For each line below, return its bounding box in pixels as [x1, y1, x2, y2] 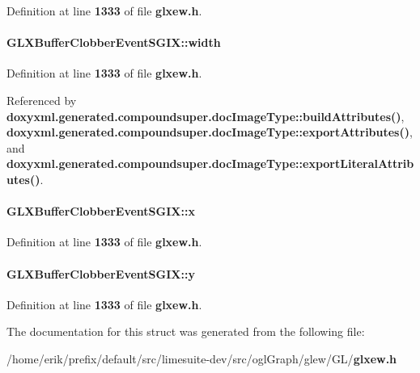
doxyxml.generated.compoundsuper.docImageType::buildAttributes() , [6, 107, 405, 124]
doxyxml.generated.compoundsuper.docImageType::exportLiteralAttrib [6, 155, 414, 172]
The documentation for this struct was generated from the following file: [6, 323, 365, 340]
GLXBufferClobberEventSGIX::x [6, 203, 195, 220]
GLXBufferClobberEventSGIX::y [6, 265, 195, 282]
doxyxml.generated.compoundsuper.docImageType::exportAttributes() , [6, 124, 413, 140]
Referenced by [6, 91, 77, 108]
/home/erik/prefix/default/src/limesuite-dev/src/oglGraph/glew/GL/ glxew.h [6, 350, 397, 367]
